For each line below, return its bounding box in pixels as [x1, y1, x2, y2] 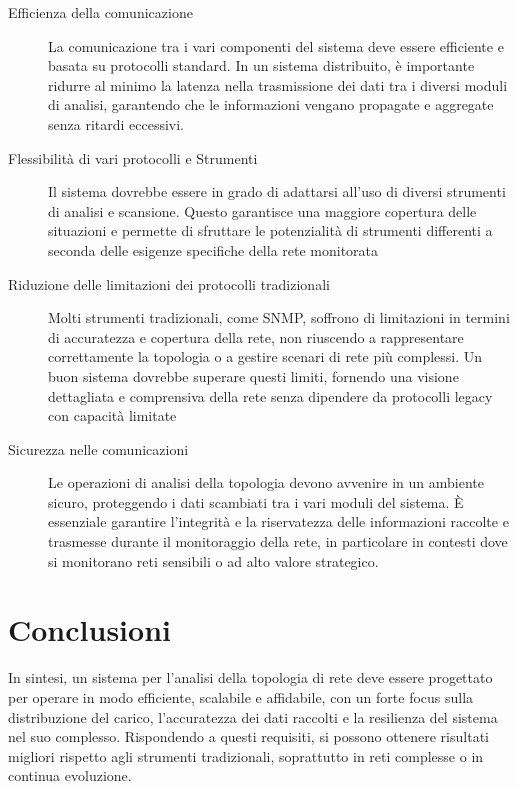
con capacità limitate [48, 405, 177, 426]
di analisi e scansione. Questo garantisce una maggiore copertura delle [48, 200, 477, 221]
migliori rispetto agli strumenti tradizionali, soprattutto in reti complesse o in [8, 745, 484, 766]
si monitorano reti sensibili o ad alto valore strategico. [48, 550, 379, 571]
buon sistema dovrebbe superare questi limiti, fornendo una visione [48, 365, 459, 386]
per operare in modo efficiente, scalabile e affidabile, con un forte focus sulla [8, 686, 474, 707]
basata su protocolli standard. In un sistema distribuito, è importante [48, 55, 475, 76]
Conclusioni [8, 609, 171, 650]
